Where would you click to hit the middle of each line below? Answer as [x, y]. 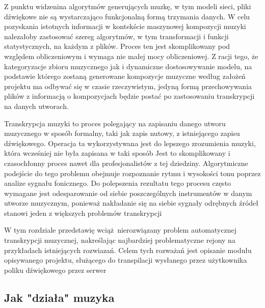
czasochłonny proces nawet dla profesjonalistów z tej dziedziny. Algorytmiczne [126, 163]
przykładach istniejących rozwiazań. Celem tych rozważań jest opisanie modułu [128, 250]
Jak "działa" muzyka [59, 297]
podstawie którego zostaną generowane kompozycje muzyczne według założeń [125, 76]
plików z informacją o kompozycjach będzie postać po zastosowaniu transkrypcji [129, 96]
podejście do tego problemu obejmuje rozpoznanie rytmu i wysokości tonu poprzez [132, 173]
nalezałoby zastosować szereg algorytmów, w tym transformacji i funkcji [116, 36]
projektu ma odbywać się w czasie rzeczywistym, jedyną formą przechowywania [128, 86]
